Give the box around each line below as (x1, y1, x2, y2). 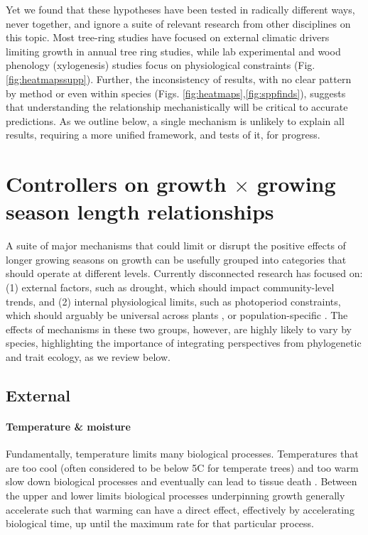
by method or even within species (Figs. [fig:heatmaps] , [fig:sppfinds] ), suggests (6, 85, 346, 100)
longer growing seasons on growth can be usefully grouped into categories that (6, 252, 347, 266)
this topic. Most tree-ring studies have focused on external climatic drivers (6, 30, 330, 45)
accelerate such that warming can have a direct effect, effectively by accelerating (6, 502, 355, 517)
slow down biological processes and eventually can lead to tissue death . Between (6, 474, 357, 489)
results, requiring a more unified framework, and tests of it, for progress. (6, 127, 320, 142)
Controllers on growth (6, 169, 227, 198)
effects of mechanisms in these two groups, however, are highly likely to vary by (6, 321, 352, 336)
